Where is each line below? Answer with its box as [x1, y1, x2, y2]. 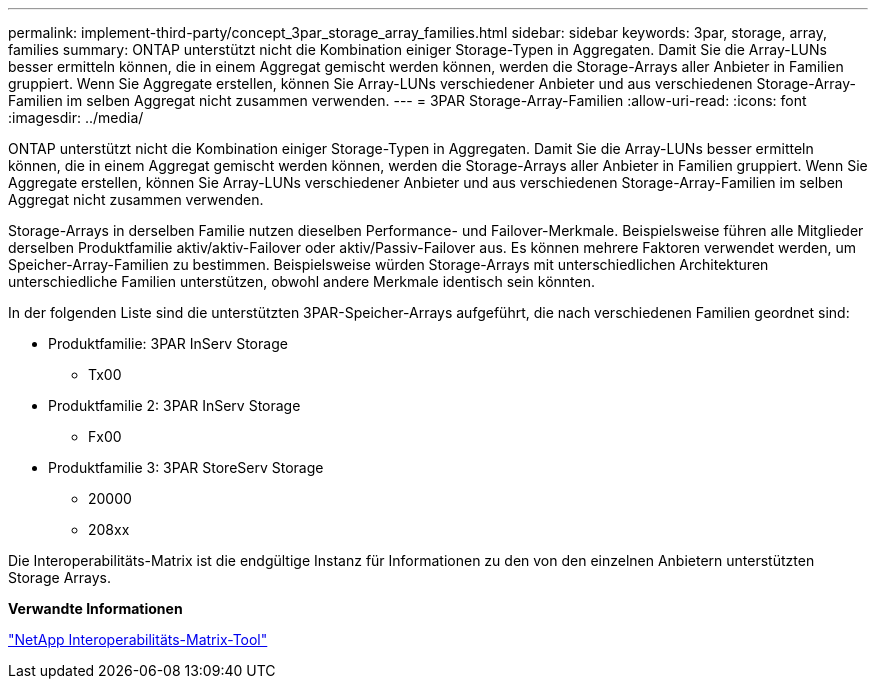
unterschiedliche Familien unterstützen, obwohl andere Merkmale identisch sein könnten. [8, 273, 596, 290]
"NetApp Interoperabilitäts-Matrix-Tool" [8, 631, 268, 648]
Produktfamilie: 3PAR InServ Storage [48, 335, 288, 352]
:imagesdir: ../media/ [8, 109, 144, 126]
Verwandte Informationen [8, 600, 183, 617]
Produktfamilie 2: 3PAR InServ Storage [48, 397, 301, 414]
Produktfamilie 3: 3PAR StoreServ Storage [48, 459, 324, 476]
